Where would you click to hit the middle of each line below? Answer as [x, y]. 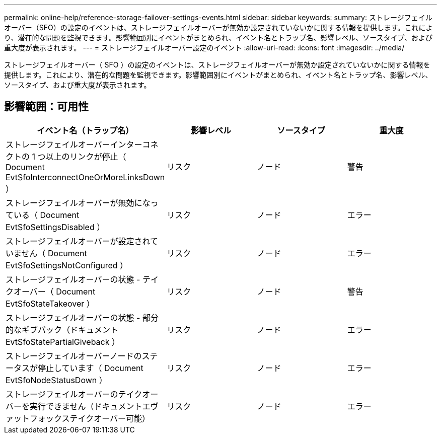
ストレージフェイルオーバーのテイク [74, 394]
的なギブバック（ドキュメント [62, 330]
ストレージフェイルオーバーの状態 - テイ [82, 279]
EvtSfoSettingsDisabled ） [55, 227]
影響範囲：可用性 [46, 107]
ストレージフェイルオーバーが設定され [78, 241]
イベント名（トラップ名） [85, 130]
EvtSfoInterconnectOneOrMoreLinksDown [85, 177]
